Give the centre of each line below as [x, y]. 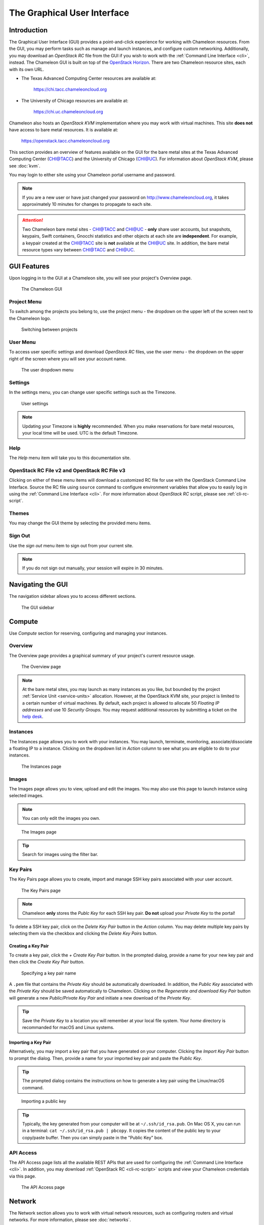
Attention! [33, 220]
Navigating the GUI [38, 585]
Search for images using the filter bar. [60, 855]
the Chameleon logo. [30, 318]
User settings [35, 403]
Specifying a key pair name [49, 973]
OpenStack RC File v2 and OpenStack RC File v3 [67, 470]
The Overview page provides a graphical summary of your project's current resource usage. [102, 655]
